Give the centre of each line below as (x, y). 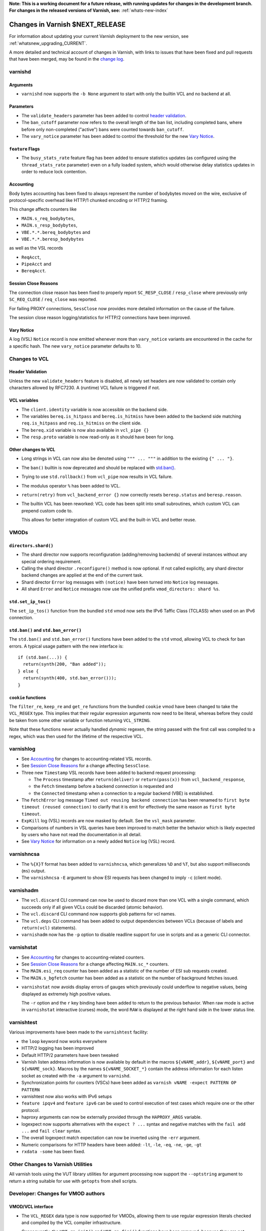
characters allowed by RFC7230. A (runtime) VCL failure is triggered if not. (84, 388)
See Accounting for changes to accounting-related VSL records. (87, 759)
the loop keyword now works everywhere (64, 1041)
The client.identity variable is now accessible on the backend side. (95, 409)
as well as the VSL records (36, 248)
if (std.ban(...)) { (43, 658)
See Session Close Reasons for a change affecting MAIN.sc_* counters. (95, 964)
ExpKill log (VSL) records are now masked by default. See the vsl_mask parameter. (109, 821)
